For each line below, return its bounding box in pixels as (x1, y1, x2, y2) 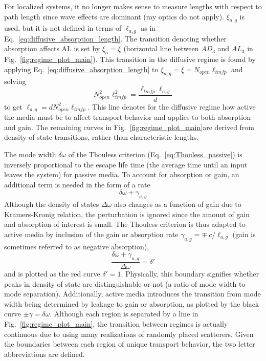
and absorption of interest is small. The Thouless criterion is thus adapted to (4, 219, 246, 229)
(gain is (232, 228, 256, 239)
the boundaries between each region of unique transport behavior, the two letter (4, 338, 255, 349)
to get (4, 101, 23, 112)
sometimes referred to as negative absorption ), (4, 241, 149, 251)
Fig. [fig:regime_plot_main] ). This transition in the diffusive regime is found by (4, 54, 256, 65)
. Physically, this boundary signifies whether (121, 268, 259, 279)
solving (4, 75, 26, 86)
